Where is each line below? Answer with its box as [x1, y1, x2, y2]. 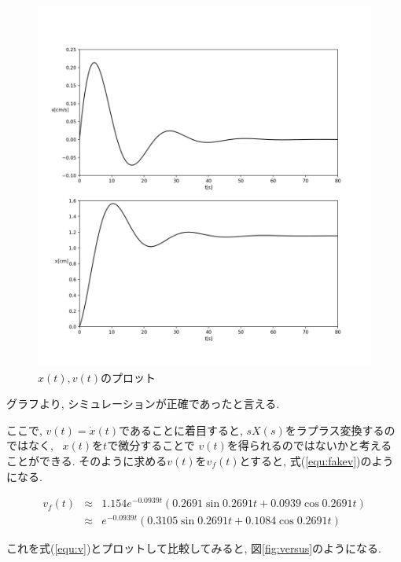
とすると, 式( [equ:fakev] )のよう [239, 452, 394, 468]
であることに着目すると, [119, 421, 243, 438]
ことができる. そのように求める [6, 452, 167, 468]
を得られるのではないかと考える [226, 437, 392, 454]
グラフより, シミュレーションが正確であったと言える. [6, 395, 280, 412]
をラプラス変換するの [285, 421, 395, 438]
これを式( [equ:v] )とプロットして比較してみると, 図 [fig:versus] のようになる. [6, 540, 381, 556]
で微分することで [107, 437, 195, 454]
